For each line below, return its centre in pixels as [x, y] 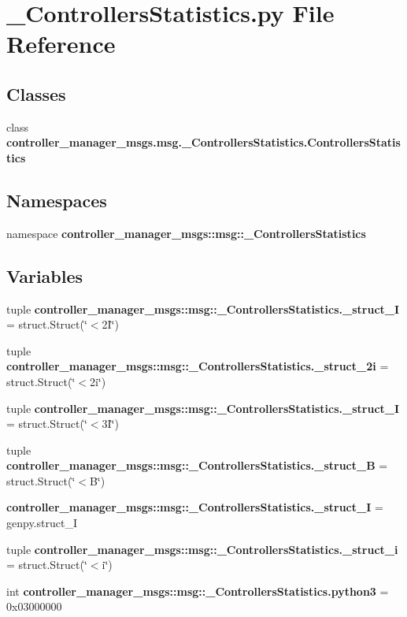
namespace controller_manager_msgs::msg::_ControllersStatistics [186, 233]
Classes [36, 93]
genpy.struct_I [42, 523]
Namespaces [57, 200]
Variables [45, 275]
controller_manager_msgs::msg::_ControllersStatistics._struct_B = [197, 465]
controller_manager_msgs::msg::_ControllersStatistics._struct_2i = [198, 366]
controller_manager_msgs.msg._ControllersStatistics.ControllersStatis [203, 142]
